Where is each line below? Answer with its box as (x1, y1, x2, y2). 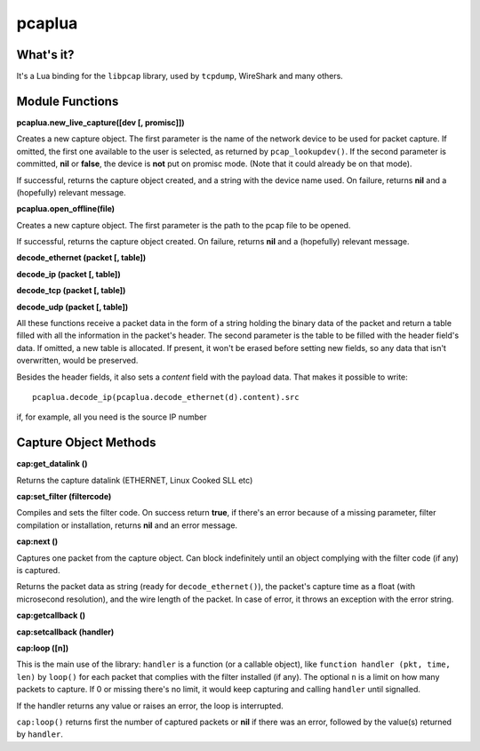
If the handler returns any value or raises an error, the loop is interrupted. (16, 700, 284, 711)
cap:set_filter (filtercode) (16, 491, 112, 502)
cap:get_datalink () (16, 459, 88, 469)
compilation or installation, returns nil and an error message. (16, 520, 238, 531)
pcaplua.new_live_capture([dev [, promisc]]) (16, 116, 185, 128)
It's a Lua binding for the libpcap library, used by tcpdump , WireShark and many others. (16, 71, 344, 82)
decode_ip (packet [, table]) (16, 268, 121, 279)
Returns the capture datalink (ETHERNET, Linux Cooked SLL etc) (16, 475, 253, 485)
